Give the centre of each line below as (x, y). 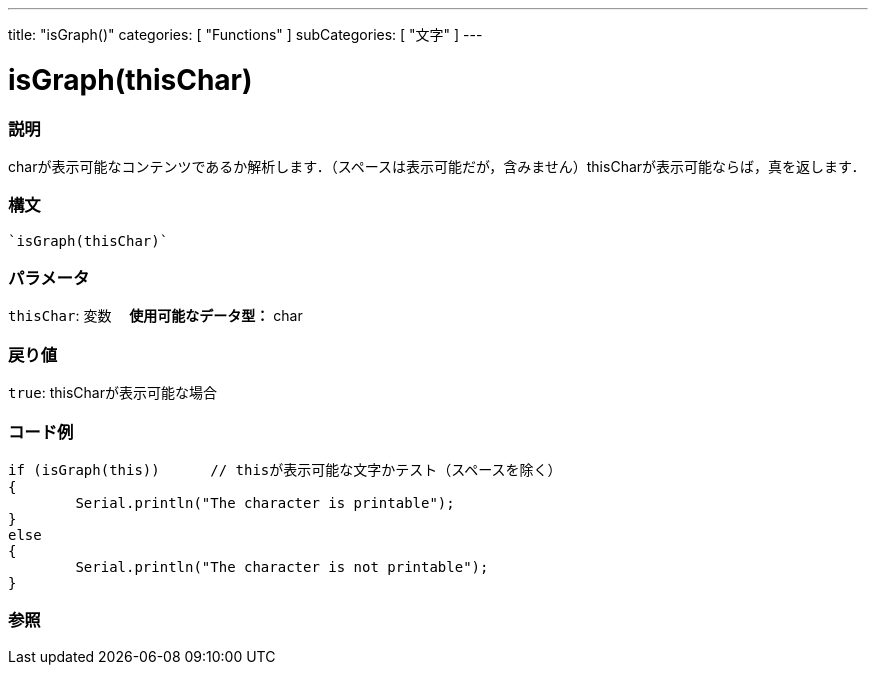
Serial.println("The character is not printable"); (282, 566)
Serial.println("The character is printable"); (265, 502)
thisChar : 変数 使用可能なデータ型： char (155, 316)
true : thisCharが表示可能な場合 (112, 393)
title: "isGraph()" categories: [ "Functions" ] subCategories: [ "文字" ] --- (245, 34)
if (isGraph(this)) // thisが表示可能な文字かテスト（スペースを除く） (285, 469)
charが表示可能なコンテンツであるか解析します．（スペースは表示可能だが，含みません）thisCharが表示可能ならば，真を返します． (437, 166)
